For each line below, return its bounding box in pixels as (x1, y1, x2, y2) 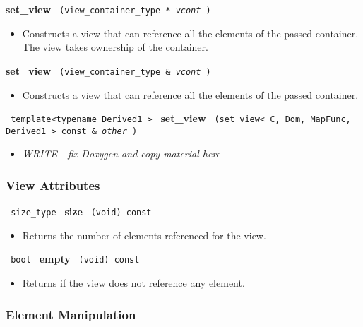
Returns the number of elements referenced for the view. (22, 227, 266, 242)
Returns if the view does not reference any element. (22, 275, 245, 290)
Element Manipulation (6, 305, 136, 323)
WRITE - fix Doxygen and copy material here (22, 146, 221, 161)
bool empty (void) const (11, 251, 140, 266)
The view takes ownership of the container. (22, 40, 208, 54)
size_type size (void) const (11, 204, 152, 219)
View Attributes (6, 176, 100, 194)
